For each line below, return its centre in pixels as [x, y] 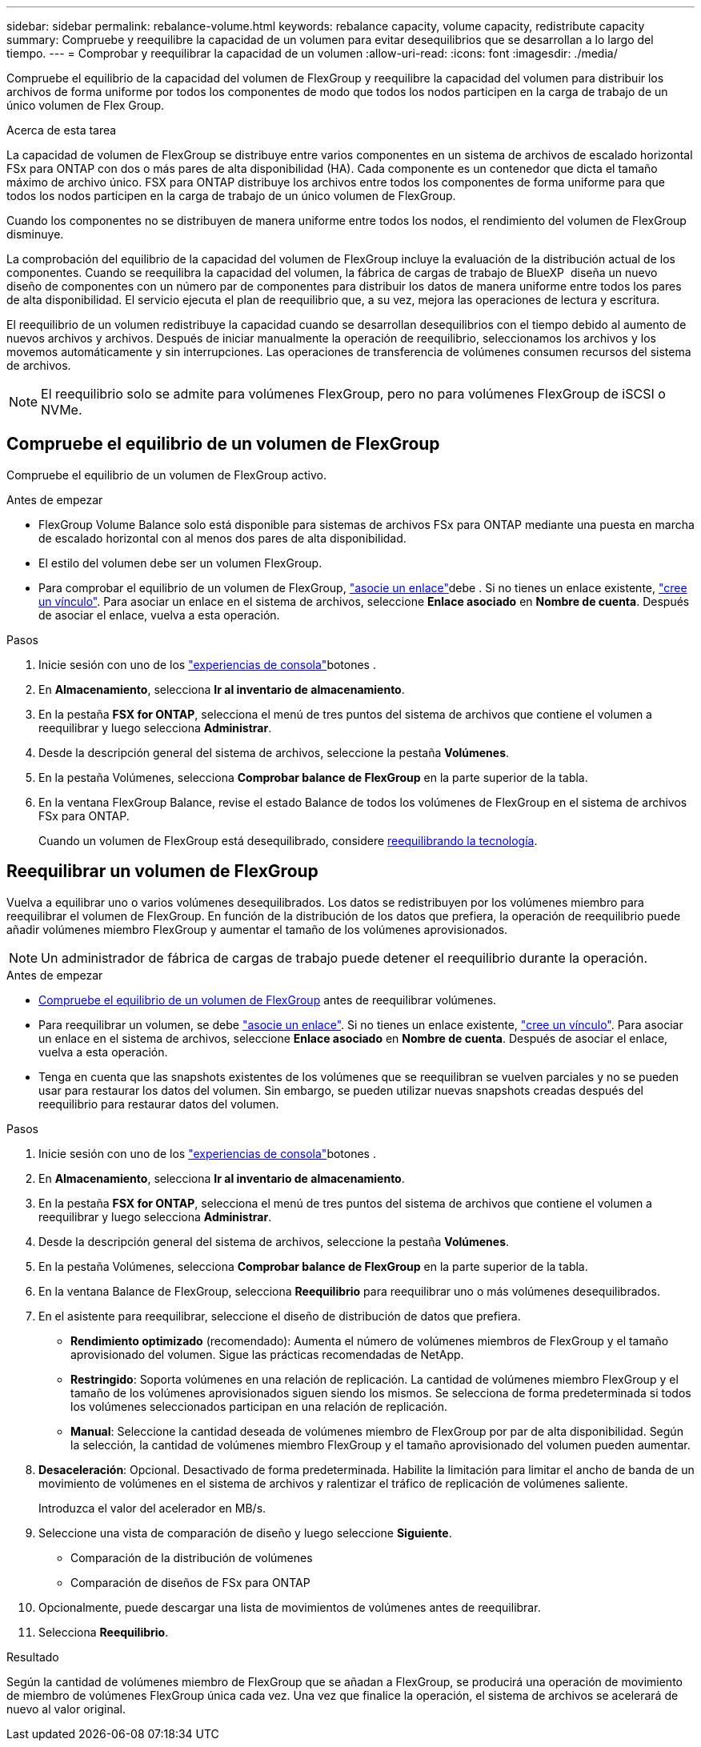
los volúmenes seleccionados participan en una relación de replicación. [259, 1406]
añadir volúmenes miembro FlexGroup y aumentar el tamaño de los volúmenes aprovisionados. [257, 929]
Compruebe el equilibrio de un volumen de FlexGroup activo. [167, 475]
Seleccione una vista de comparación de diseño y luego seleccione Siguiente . [245, 1533]
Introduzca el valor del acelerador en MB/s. [152, 1508]
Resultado [33, 1657]
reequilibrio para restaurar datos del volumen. [159, 1104]
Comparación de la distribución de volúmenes [192, 1557]
